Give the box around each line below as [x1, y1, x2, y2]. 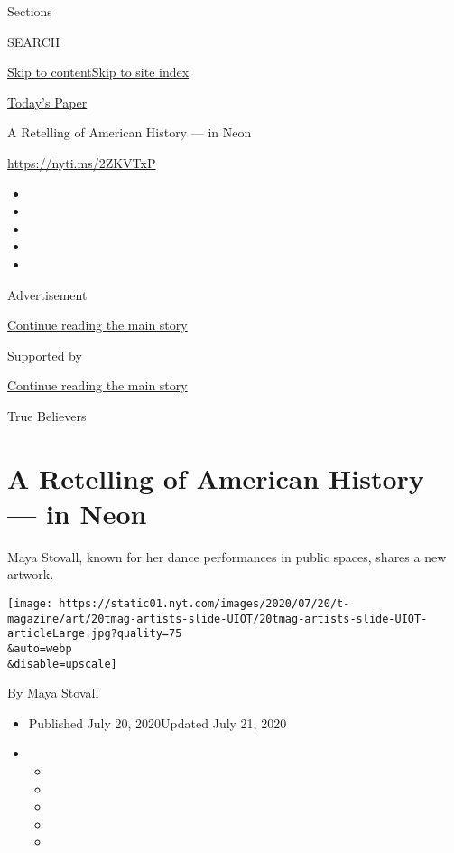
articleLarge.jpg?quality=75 [7, 627, 182, 641]
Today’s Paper [7, 92, 88, 111]
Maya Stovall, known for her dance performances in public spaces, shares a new [7, 547, 447, 566]
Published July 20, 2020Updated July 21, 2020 [28, 713, 287, 732]
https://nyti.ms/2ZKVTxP [7, 153, 156, 172]
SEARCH [7, 32, 60, 51]
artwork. [7, 565, 54, 584]
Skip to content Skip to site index [7, 62, 190, 81]
